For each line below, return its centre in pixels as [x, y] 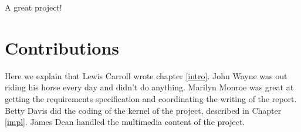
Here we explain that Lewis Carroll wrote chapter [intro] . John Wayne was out [146, 75]
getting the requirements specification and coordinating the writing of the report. [151, 98]
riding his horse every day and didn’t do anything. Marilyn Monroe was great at [149, 87]
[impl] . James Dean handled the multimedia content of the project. [125, 122]
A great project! [33, 7]
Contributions [62, 47]
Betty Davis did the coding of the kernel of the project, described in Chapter [143, 110]
